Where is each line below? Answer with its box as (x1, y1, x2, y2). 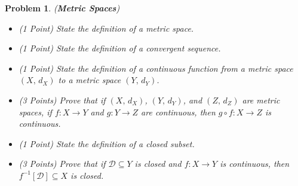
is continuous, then (220, 157, 290, 170)
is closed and (134, 157, 182, 170)
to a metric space (58, 74, 121, 86)
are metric (242, 93, 280, 106)
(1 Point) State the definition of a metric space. (19, 22, 194, 34)
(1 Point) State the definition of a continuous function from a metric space (19, 62, 293, 74)
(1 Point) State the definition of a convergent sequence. (19, 42, 221, 54)
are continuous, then (141, 105, 216, 118)
